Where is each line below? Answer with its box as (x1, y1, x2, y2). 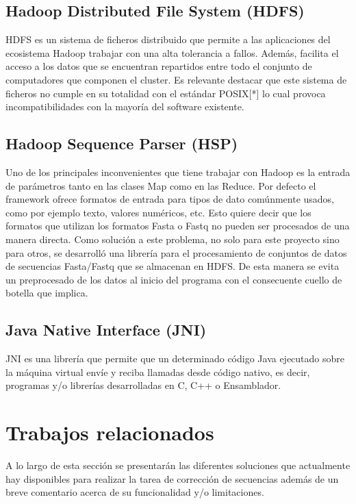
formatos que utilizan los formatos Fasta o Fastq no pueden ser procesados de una (5, 218, 350, 233)
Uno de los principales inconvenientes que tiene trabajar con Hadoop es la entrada (5, 164, 351, 179)
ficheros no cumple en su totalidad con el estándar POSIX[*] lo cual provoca (5, 86, 326, 100)
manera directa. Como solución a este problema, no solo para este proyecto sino (5, 231, 340, 246)
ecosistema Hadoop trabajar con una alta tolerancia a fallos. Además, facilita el (5, 45, 339, 60)
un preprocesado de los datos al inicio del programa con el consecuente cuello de (5, 272, 342, 286)
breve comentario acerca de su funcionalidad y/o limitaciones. (5, 485, 264, 499)
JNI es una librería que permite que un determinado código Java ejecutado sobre (5, 351, 345, 366)
